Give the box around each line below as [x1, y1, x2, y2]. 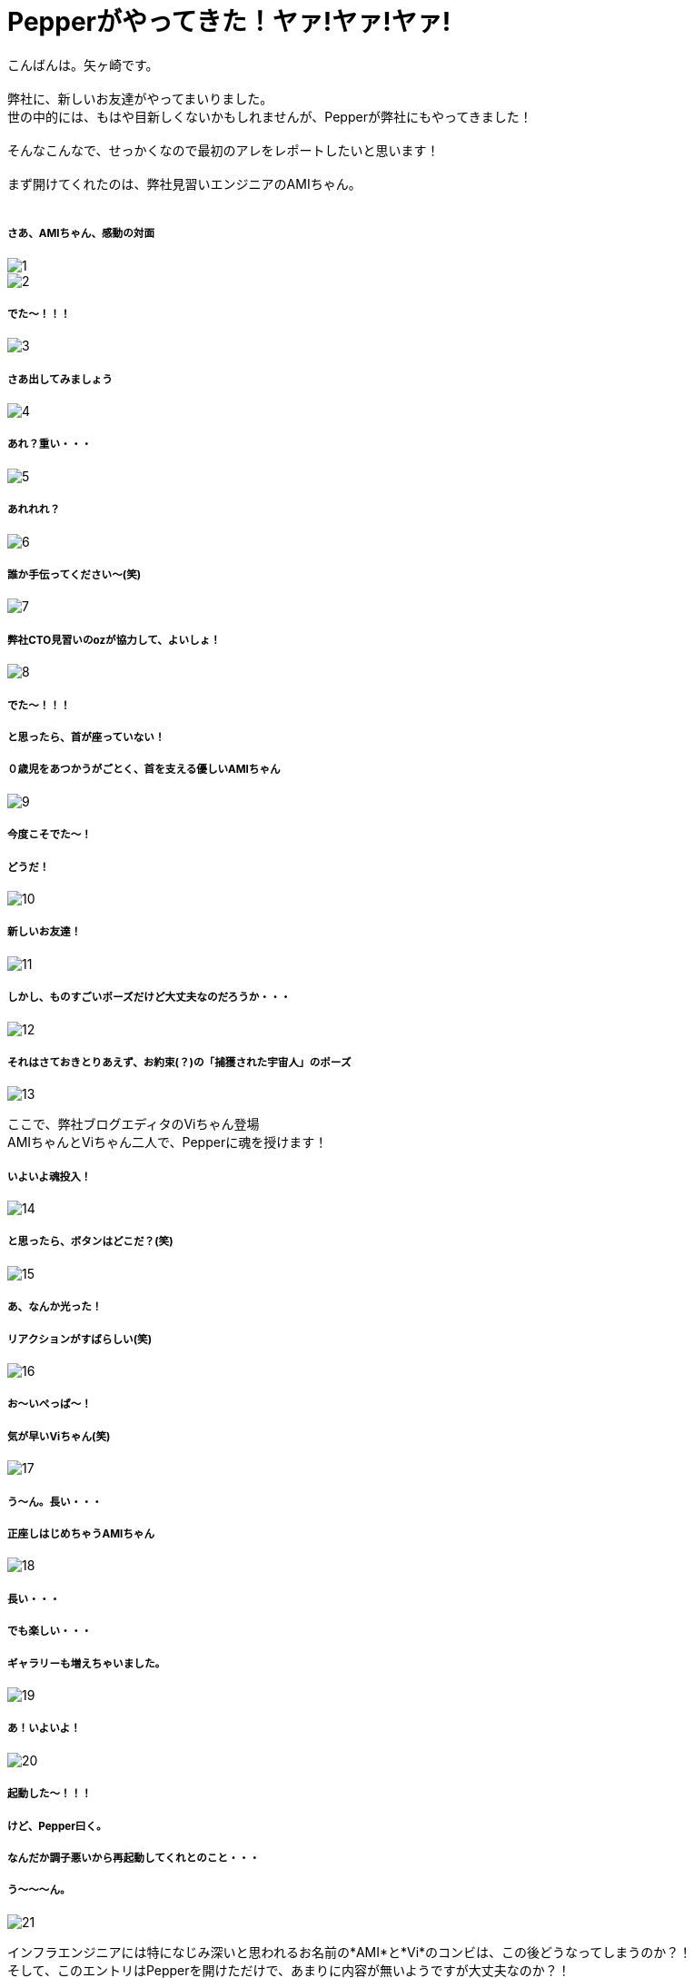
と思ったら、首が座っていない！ [7, 731, 165, 744]
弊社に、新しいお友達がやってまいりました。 [7, 90, 273, 106]
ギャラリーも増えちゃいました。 [7, 1657, 166, 1670]
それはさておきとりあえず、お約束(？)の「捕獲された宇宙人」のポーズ [7, 1055, 352, 1069]
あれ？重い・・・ [7, 438, 92, 451]
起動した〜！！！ [7, 1787, 92, 1801]
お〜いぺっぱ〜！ [7, 1398, 92, 1411]
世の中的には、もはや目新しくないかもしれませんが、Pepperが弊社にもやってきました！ [7, 108, 532, 124]
